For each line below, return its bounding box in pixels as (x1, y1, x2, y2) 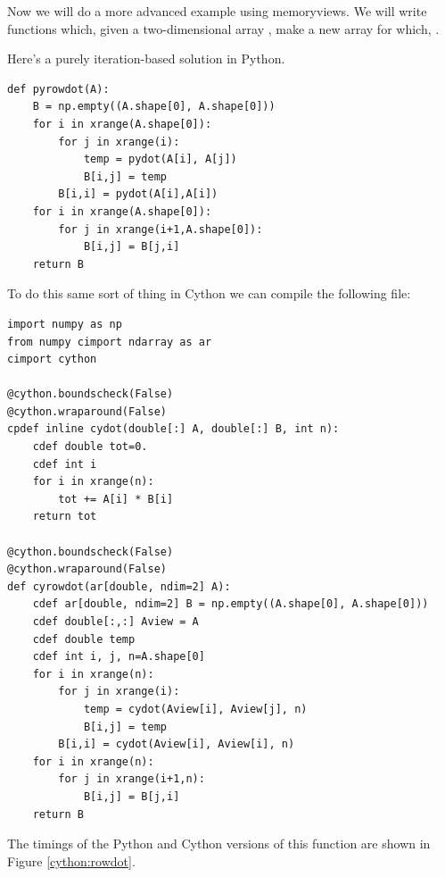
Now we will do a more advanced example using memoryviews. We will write (7, 2, 427, 20)
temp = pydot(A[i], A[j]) (83, 153, 237, 166)
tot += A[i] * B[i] (58, 492, 174, 505)
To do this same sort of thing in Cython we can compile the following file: (7, 284, 411, 303)
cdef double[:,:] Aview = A (32, 615, 199, 628)
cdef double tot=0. (32, 440, 148, 454)
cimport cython (7, 353, 97, 366)
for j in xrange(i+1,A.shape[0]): (58, 222, 263, 236)
